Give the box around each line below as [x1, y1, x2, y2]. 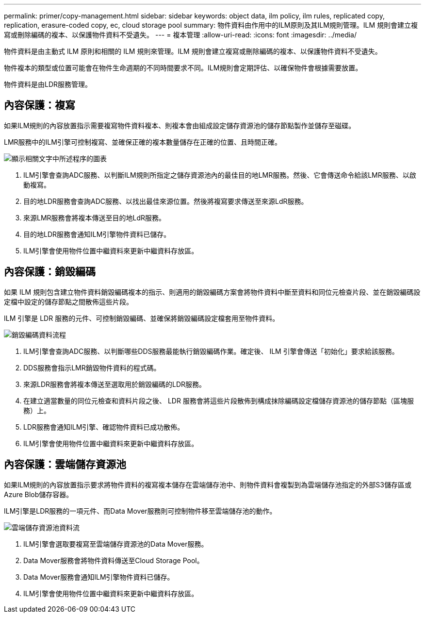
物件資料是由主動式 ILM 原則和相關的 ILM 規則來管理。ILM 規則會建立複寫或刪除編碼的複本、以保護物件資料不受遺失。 [4, 47, 382, 55]
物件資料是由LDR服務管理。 [4, 80, 92, 88]
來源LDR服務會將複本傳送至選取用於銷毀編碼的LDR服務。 [23, 380, 206, 388]
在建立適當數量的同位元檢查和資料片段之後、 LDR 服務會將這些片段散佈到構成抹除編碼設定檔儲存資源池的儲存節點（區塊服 [23, 396, 414, 405]
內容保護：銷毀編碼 [4, 266, 96, 278]
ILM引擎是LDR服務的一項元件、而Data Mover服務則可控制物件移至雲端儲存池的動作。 [4, 506, 277, 515]
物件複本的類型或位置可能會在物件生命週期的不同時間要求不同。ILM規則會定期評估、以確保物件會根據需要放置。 [4, 64, 362, 72]
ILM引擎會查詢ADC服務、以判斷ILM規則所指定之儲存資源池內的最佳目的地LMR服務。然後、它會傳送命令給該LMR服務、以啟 [23, 170, 416, 179]
